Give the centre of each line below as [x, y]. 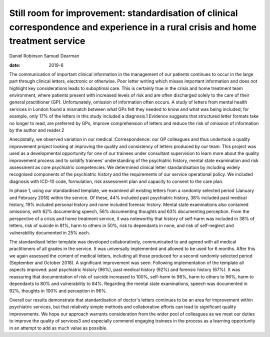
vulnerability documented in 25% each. [50, 232]
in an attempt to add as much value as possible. [58, 328]
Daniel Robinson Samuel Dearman [44, 56]
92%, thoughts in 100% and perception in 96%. [58, 290]
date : [15, 65]
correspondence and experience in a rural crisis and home [133, 27]
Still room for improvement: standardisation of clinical [123, 13]
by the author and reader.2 [37, 130]
